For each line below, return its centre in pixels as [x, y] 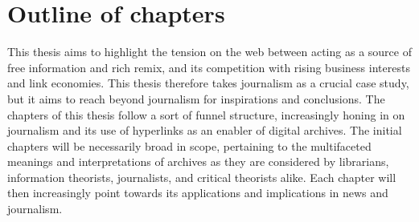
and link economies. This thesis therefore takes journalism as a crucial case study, [208, 83]
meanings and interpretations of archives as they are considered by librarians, [198, 161]
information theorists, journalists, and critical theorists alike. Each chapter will [202, 177]
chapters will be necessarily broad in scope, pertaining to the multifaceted [189, 145]
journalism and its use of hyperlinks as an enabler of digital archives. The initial [205, 130]
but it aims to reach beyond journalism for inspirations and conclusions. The [196, 98]
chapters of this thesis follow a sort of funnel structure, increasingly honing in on [206, 114]
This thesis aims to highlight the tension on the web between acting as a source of [209, 52]
